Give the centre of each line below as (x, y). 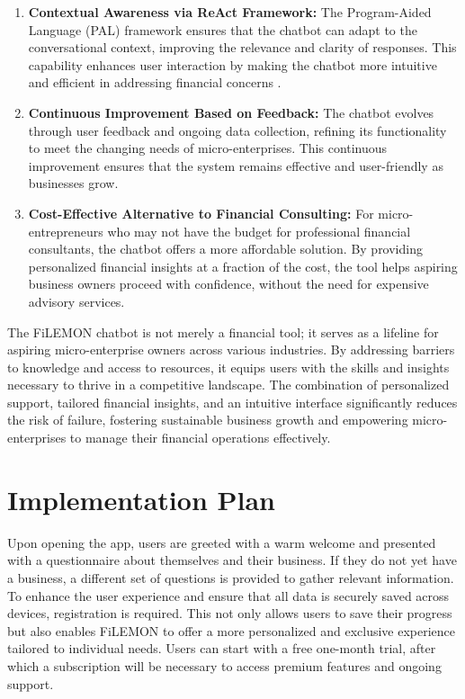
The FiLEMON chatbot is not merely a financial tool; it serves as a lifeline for (223, 332)
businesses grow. (73, 183)
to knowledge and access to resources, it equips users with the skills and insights (228, 367)
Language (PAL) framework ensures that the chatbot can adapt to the (223, 29)
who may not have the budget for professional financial (259, 231)
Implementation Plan (142, 499)
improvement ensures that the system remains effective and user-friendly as (236, 165)
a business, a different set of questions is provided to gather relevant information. (231, 577)
